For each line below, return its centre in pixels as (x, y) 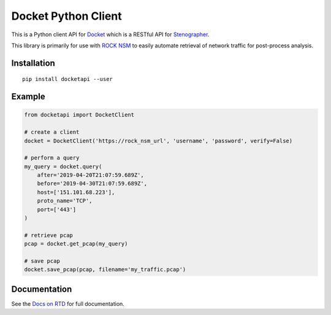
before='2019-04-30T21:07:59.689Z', (92, 184)
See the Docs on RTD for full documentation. (68, 303)
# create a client (52, 132)
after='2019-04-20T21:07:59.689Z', (90, 175)
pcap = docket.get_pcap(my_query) (76, 244)
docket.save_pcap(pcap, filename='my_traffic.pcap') (105, 270)
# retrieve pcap (49, 235)
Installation (33, 63)
